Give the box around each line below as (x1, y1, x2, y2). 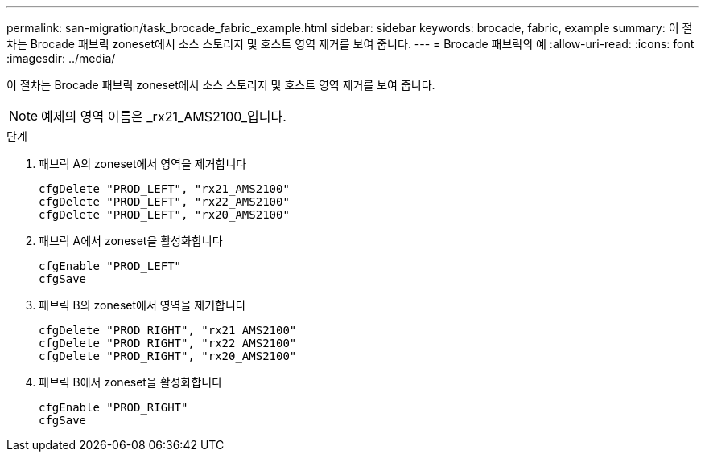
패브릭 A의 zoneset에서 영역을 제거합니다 (39, 157, 247, 170)
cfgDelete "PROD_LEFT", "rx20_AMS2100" (39, 208, 290, 221)
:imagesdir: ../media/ (6, 51, 116, 65)
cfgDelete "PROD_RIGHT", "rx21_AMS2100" (39, 324, 297, 337)
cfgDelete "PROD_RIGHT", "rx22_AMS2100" (39, 337, 297, 350)
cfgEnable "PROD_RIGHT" (39, 401, 188, 414)
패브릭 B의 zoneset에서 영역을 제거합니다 (39, 298, 246, 312)
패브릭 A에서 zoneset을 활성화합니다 (39, 234, 223, 247)
